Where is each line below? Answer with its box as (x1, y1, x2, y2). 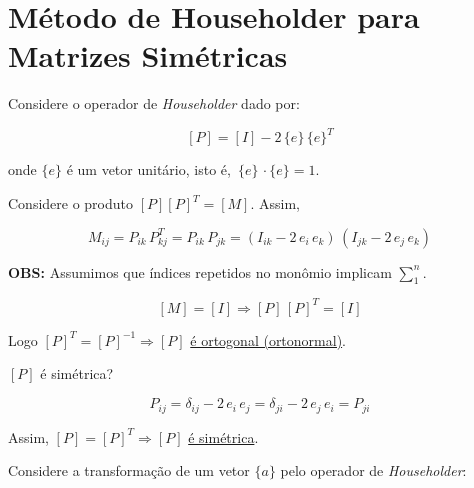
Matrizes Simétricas (8, 35, 288, 76)
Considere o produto (8, 193, 134, 213)
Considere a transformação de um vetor (8, 460, 250, 481)
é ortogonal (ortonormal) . (190, 329, 346, 350)
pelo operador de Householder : (280, 460, 467, 481)
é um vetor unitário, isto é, (66, 159, 231, 180)
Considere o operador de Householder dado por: (8, 93, 300, 114)
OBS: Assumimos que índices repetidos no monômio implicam (8, 261, 392, 282)
